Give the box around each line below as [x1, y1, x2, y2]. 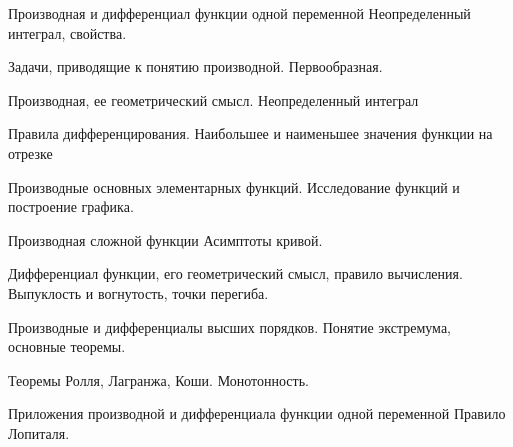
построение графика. [8, 196, 134, 217]
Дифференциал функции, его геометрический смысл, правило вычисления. [8, 263, 463, 284]
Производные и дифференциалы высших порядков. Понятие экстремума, [8, 316, 451, 337]
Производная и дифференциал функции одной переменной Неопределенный [8, 3, 471, 23]
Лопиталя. [8, 422, 70, 443]
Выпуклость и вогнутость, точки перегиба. [8, 282, 269, 303]
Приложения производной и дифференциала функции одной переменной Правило [8, 403, 506, 424]
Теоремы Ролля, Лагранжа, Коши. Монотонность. [8, 369, 309, 390]
